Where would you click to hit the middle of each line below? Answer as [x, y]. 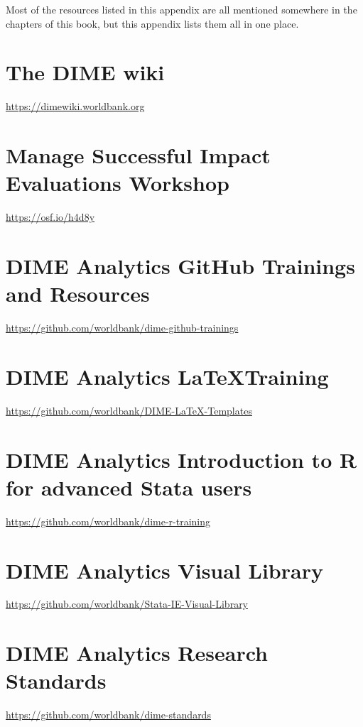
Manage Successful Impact [138, 155]
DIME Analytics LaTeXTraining [167, 376]
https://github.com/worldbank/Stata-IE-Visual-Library [127, 604]
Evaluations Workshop [118, 183]
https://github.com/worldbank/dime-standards [108, 715]
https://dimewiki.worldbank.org [75, 106]
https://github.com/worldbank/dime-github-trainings [122, 328]
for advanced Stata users [129, 487]
